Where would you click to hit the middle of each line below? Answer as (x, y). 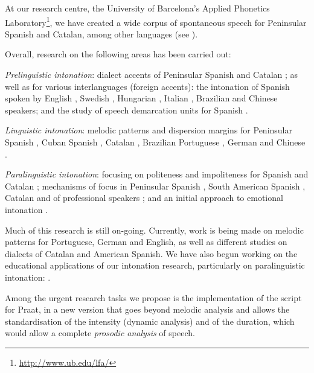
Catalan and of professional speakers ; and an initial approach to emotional (144, 198)
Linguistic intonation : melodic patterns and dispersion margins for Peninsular (149, 130)
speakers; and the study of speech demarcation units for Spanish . (127, 110)
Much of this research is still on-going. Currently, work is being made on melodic (154, 230)
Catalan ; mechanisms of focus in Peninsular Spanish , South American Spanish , (155, 186)
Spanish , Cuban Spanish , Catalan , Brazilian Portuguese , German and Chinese (155, 142)
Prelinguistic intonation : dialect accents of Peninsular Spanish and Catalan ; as (152, 75)
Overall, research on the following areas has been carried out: (118, 54)
